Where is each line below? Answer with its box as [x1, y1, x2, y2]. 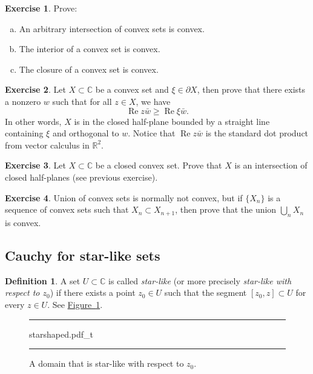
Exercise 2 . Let [5, 83, 66, 96]
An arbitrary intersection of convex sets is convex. [19, 22, 205, 35]
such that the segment [164, 286, 247, 299]
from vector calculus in [5, 138, 90, 151]
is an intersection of [234, 159, 308, 172]
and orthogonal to [52, 127, 119, 139]
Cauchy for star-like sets [5, 245, 160, 264]
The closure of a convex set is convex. [19, 62, 159, 75]
